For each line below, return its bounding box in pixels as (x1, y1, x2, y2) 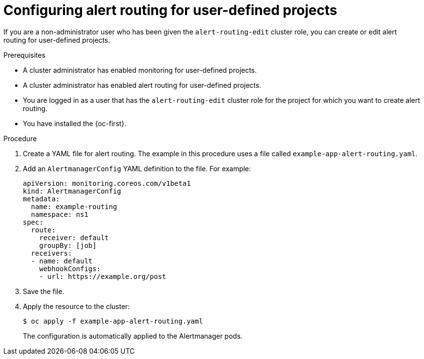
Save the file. (23, 287, 65, 295)
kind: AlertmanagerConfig (23, 187, 121, 195)
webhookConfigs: (39, 264, 101, 273)
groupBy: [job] (39, 241, 97, 249)
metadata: (23, 195, 60, 203)
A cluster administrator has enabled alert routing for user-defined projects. (23, 81, 261, 89)
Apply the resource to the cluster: (23, 302, 130, 310)
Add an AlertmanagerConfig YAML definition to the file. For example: (23, 164, 251, 173)
